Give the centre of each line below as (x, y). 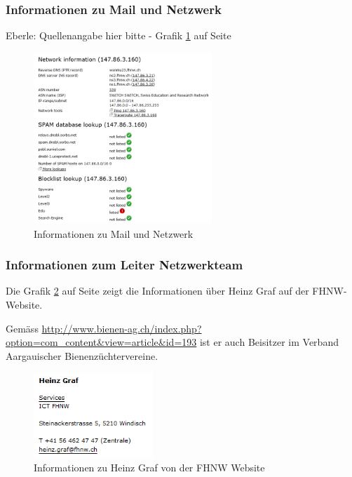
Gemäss (22, 328)
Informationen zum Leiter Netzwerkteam (124, 265)
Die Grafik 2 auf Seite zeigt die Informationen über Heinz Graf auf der (157, 291)
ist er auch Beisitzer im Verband (269, 342)
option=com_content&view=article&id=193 (101, 342)
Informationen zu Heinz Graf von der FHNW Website (149, 468)
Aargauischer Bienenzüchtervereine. (82, 355)
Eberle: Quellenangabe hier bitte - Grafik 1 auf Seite (119, 35)
